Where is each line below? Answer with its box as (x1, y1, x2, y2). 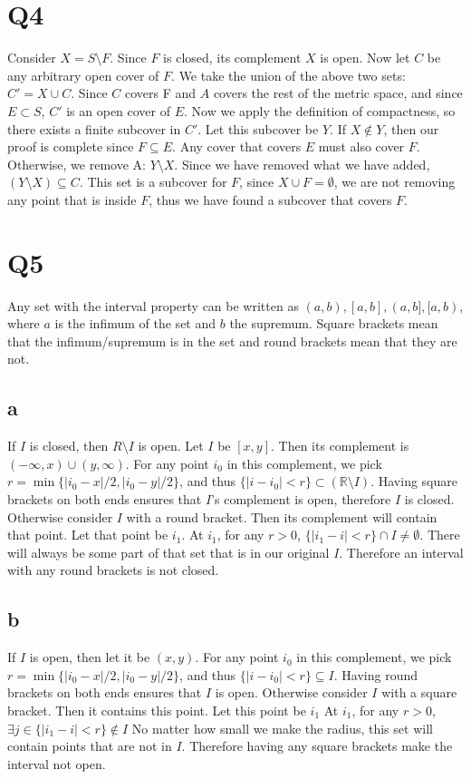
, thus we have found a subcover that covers (149, 190, 392, 209)
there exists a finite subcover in (7, 119, 181, 138)
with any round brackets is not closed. (7, 560, 219, 579)
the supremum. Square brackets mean (229, 314, 438, 333)
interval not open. (7, 754, 106, 773)
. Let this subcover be (197, 119, 319, 138)
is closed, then (29, 436, 109, 455)
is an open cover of (66, 101, 171, 120)
